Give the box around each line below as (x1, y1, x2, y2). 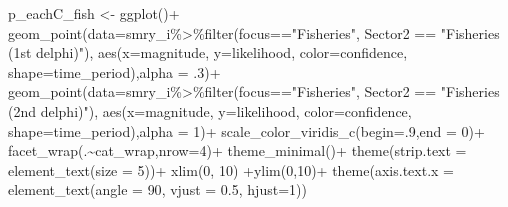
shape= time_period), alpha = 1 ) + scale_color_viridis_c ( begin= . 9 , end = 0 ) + (8, 120, 485, 141)
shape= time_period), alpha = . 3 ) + (8, 61, 221, 82)
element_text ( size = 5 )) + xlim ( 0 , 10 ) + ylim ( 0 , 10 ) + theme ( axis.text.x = (8, 159, 454, 180)
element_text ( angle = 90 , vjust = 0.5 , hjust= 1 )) (8, 179, 307, 200)
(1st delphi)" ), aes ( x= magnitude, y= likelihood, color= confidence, (8, 42, 408, 63)
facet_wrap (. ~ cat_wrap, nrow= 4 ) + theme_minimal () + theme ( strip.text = (8, 140, 467, 161)
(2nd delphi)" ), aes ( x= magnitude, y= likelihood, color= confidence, (8, 100, 412, 121)
